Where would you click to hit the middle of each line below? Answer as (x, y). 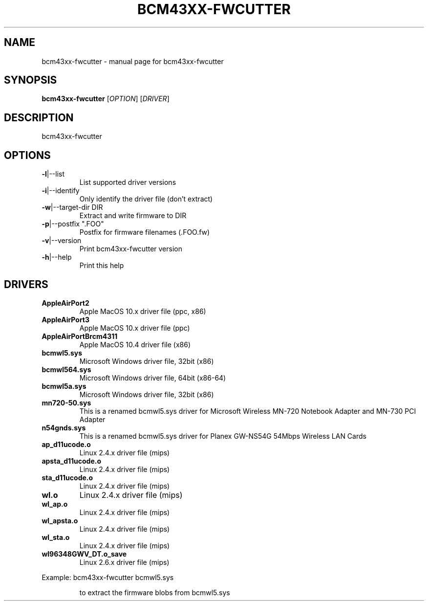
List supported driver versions (128, 182)
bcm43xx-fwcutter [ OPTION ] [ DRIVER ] (106, 99)
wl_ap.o (55, 504)
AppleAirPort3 (66, 319)
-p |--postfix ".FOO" (73, 224)
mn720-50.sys (66, 403)
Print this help (102, 266)
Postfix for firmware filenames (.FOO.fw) (145, 232)
